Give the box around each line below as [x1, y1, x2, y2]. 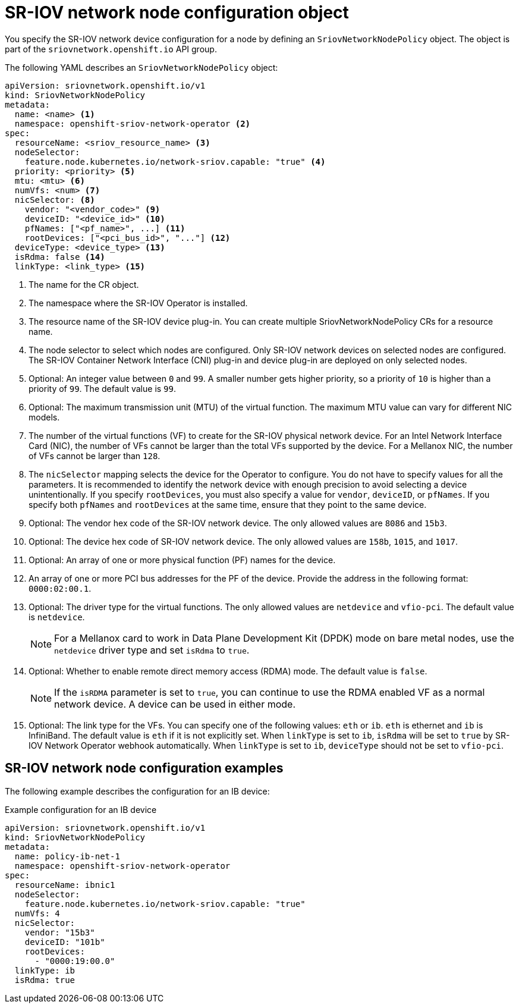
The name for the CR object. [29, 279, 139, 290]
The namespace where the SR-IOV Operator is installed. [29, 297, 248, 308]
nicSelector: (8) [14, 194, 95, 205]
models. [29, 412, 60, 422]
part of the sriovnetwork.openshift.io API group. [5, 43, 217, 54]
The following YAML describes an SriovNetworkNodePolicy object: [5, 62, 278, 73]
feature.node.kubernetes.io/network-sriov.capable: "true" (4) [24, 156, 326, 167]
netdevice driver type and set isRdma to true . [54, 643, 250, 656]
